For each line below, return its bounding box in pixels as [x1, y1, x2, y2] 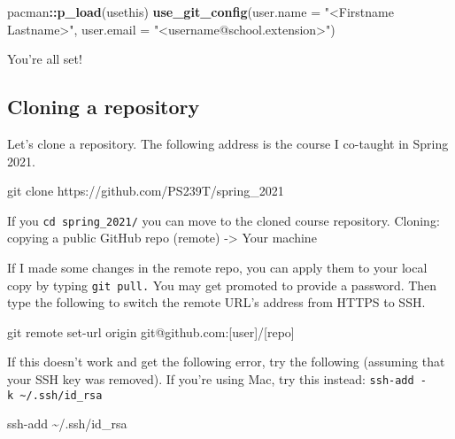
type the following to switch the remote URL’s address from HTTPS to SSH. [7, 293, 426, 312]
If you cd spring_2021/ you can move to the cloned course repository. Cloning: [7, 211, 440, 229]
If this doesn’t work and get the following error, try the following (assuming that [7, 352, 445, 371]
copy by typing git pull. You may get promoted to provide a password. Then [7, 275, 437, 294]
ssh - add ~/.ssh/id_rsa [7, 414, 127, 433]
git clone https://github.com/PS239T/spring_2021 [7, 181, 284, 200]
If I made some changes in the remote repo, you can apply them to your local [7, 258, 428, 277]
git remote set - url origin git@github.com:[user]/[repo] [7, 322, 295, 341]
